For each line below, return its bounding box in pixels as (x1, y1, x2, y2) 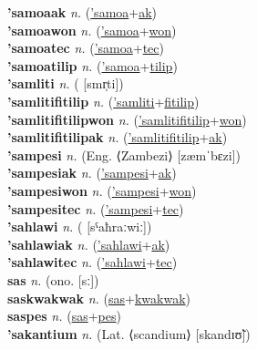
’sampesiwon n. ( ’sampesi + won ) (7, 180, 197, 200)
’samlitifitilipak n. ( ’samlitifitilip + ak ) (7, 128, 228, 147)
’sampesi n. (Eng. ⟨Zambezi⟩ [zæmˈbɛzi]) (7, 145, 242, 164)
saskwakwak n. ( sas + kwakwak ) (7, 288, 191, 307)
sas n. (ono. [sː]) (7, 270, 99, 289)
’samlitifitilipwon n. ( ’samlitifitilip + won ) (7, 109, 247, 129)
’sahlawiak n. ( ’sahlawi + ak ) (7, 234, 170, 253)
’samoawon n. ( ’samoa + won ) (7, 20, 177, 39)
